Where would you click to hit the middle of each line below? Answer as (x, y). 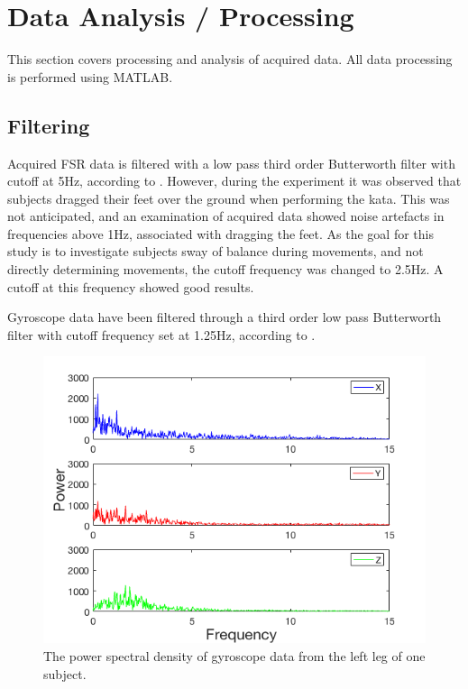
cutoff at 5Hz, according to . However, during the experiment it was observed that (234, 181)
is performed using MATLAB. (90, 76)
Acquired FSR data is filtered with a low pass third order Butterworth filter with (231, 163)
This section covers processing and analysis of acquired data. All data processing (230, 59)
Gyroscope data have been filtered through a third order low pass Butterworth (225, 317)
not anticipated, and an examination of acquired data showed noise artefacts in (226, 216)
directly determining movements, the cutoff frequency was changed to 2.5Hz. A (225, 269)
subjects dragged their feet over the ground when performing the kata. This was (229, 198)
